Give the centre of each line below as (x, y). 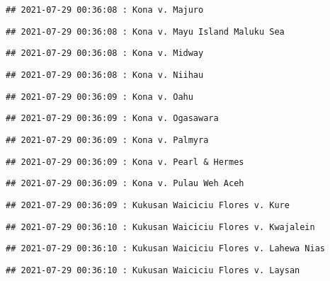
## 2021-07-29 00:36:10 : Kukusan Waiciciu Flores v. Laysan (153, 270)
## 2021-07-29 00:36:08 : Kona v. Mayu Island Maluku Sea (145, 31)
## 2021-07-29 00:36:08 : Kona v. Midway (105, 53)
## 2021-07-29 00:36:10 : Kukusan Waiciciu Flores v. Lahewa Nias (166, 249)
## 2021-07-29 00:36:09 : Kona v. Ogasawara (112, 119)
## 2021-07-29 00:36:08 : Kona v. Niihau (105, 75)
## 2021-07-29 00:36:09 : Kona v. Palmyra (107, 140)
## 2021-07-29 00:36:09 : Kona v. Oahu (99, 97)
